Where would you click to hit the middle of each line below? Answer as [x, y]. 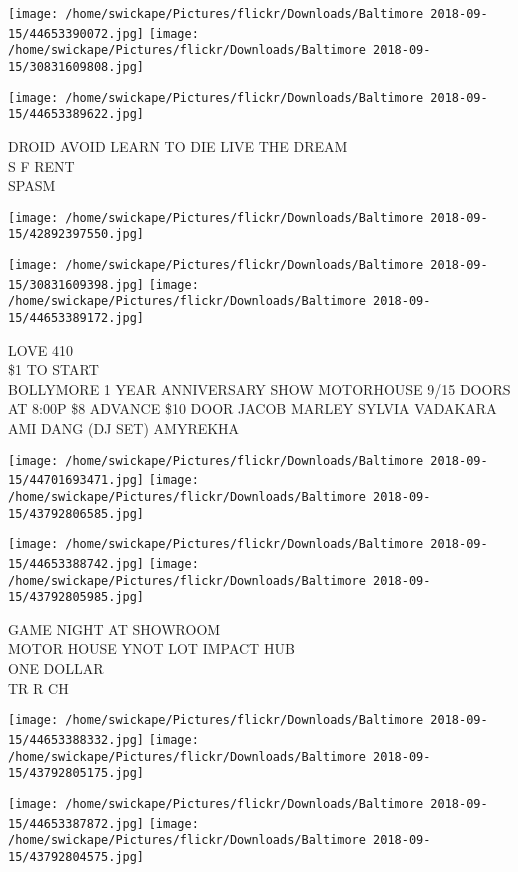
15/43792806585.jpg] [76, 513]
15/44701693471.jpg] [76, 480]
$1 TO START [53, 369]
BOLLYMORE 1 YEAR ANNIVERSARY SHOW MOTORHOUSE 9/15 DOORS [259, 388]
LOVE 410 [40, 349]
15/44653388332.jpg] [76, 739]
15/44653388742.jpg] [76, 563]
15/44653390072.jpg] [76, 33]
